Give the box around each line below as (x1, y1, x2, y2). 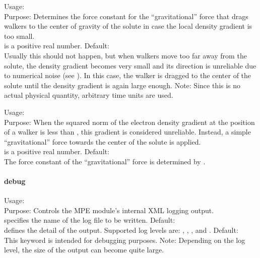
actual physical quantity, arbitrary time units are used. (4, 90, 173, 100)
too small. (4, 30, 35, 41)
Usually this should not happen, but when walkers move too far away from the (4, 50, 247, 60)
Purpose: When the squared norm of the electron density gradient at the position (4, 116, 255, 127)
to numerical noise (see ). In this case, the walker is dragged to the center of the (4, 70, 251, 81)
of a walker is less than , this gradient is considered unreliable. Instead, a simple (4, 126, 251, 137)
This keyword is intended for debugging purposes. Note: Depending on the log (4, 234, 245, 245)
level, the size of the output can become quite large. (4, 244, 164, 255)
